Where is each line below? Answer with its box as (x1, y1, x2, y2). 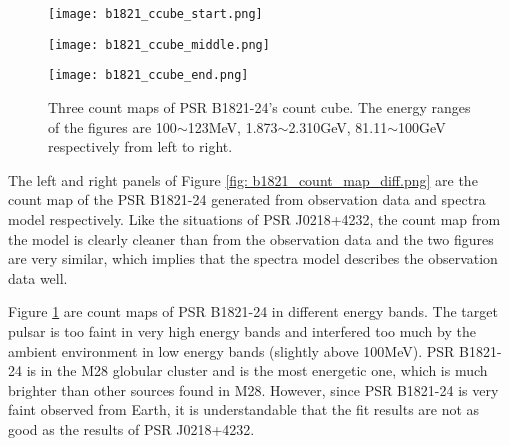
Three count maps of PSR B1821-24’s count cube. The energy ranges (48, 96, 471, 117)
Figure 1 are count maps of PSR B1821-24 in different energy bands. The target (8, 301, 498, 322)
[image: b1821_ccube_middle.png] (48, 37, 270, 52)
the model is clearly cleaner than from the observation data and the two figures (8, 228, 494, 249)
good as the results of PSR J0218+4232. (8, 418, 255, 439)
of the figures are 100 (48, 116, 177, 137)
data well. (8, 267, 68, 288)
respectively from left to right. (48, 136, 233, 157)
